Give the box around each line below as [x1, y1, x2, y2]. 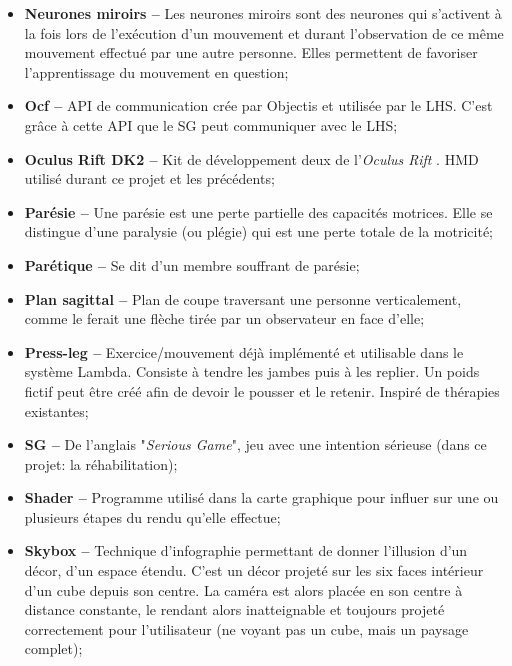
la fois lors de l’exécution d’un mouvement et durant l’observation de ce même [24, 22, 504, 43]
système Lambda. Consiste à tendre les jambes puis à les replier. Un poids [24, 361, 480, 382]
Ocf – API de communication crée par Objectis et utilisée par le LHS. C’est [24, 95, 493, 116]
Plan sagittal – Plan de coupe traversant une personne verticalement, [24, 288, 462, 309]
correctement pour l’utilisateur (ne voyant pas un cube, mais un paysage [24, 618, 469, 639]
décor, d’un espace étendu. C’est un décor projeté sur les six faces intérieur [24, 560, 484, 581]
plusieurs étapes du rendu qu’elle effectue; [24, 506, 281, 527]
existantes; [24, 400, 89, 421]
